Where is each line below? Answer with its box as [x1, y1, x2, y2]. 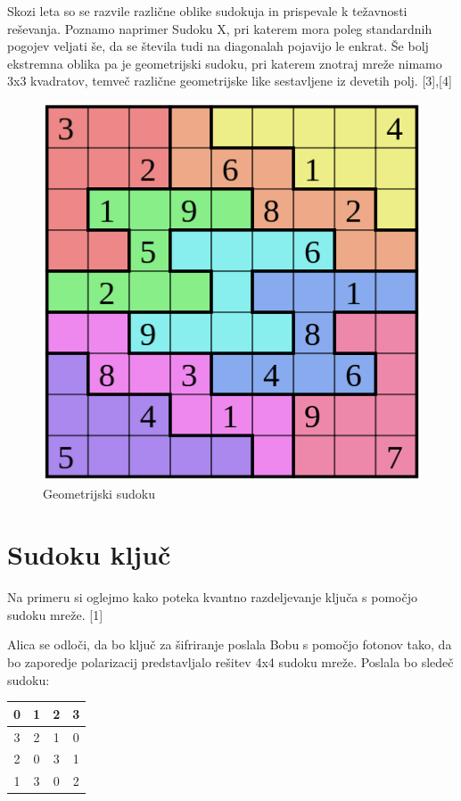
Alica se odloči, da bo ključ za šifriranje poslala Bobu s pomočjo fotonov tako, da [7, 635, 452, 654]
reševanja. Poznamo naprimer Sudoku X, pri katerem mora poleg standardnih [7, 19, 432, 37]
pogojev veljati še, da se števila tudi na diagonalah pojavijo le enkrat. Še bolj [7, 37, 429, 55]
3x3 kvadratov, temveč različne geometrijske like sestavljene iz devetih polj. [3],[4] [7, 71, 452, 90]
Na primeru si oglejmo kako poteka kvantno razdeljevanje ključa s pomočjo [7, 588, 417, 607]
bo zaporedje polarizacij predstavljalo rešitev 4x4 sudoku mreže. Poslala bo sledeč [7, 653, 454, 672]
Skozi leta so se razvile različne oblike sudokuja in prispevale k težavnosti [7, 2, 407, 20]
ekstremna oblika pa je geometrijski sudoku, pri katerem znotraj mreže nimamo [7, 54, 442, 72]
